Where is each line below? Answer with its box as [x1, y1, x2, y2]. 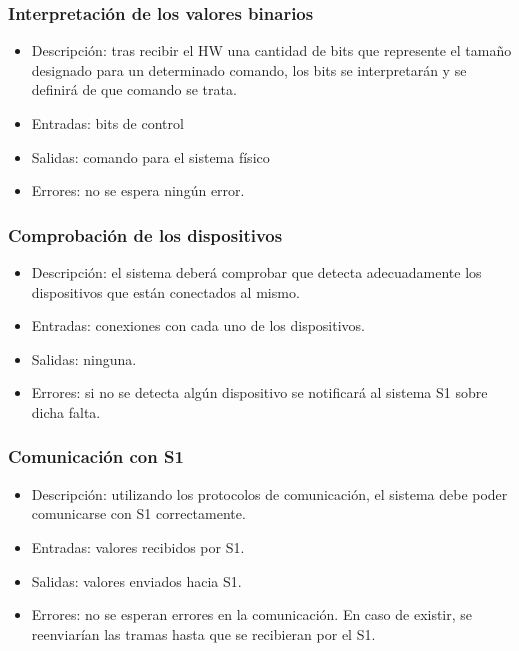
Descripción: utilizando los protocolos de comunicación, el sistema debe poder [31, 483, 508, 504]
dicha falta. [31, 401, 101, 422]
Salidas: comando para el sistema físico [31, 146, 270, 167]
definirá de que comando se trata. [31, 79, 237, 100]
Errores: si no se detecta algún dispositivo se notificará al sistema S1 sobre [31, 382, 488, 403]
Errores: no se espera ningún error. [31, 180, 245, 201]
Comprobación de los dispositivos [8, 222, 283, 247]
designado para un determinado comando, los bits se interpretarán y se [31, 59, 467, 80]
